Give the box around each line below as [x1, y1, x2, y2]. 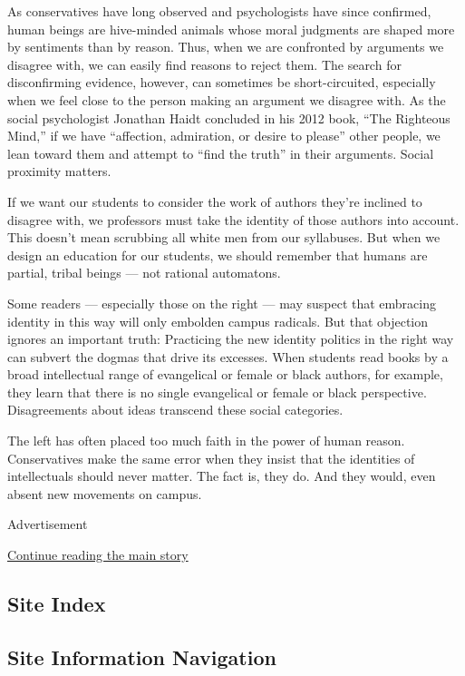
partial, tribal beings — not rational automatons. [7, 263, 281, 282]
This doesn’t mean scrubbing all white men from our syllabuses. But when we [7, 228, 441, 247]
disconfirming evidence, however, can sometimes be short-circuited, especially [7, 73, 436, 92]
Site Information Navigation [7, 642, 276, 671]
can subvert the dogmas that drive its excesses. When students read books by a [7, 347, 449, 366]
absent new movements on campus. [7, 484, 202, 503]
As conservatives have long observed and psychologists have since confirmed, [7, 2, 431, 20]
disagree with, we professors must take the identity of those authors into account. [7, 210, 460, 229]
